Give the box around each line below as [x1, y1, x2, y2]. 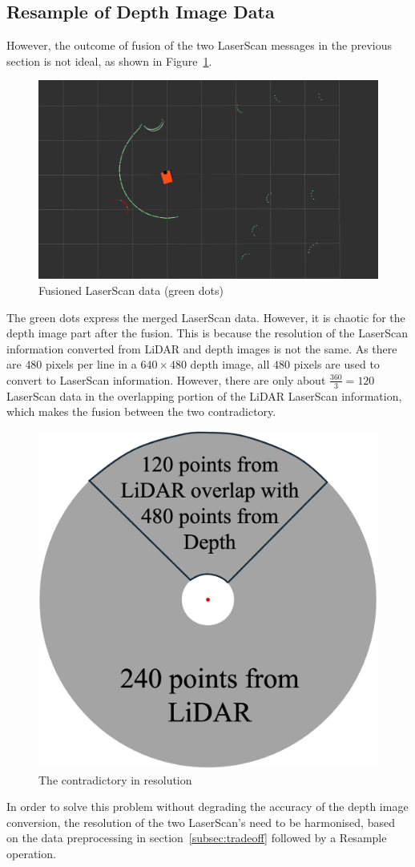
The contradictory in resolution [38, 771, 192, 788]
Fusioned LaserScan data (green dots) [38, 282, 224, 298]
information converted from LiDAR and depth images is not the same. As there [6, 340, 397, 357]
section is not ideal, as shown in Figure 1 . [6, 52, 212, 69]
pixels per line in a [46, 356, 137, 373]
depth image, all [190, 356, 270, 373]
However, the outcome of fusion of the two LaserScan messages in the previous [6, 37, 392, 54]
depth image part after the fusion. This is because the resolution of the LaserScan [6, 325, 408, 341]
